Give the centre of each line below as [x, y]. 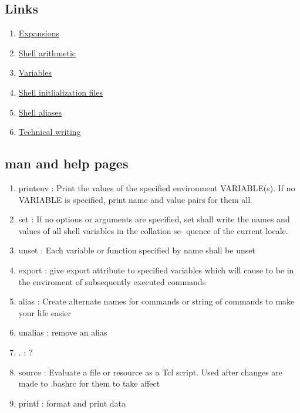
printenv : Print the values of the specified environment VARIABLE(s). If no [157, 187]
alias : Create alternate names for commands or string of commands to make [156, 301]
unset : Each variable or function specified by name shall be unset [137, 250]
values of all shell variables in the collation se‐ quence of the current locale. [153, 230]
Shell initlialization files [61, 92]
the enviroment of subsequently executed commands [112, 281]
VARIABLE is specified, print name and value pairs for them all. [135, 199]
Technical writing [50, 132]
